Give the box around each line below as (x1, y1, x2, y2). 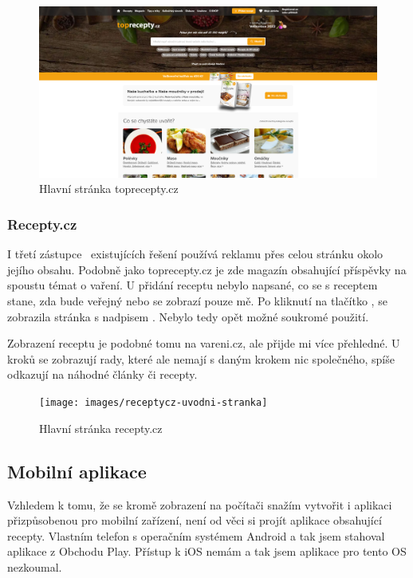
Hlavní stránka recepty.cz (39, 419, 163, 436)
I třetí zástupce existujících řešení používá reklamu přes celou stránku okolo (7, 246, 383, 262)
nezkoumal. (7, 558, 62, 575)
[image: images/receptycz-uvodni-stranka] (39, 397, 268, 409)
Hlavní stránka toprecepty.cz (39, 180, 179, 197)
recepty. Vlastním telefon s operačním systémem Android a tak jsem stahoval (7, 527, 385, 544)
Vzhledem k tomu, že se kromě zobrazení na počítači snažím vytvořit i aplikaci (7, 496, 392, 513)
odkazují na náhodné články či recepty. (7, 366, 198, 383)
